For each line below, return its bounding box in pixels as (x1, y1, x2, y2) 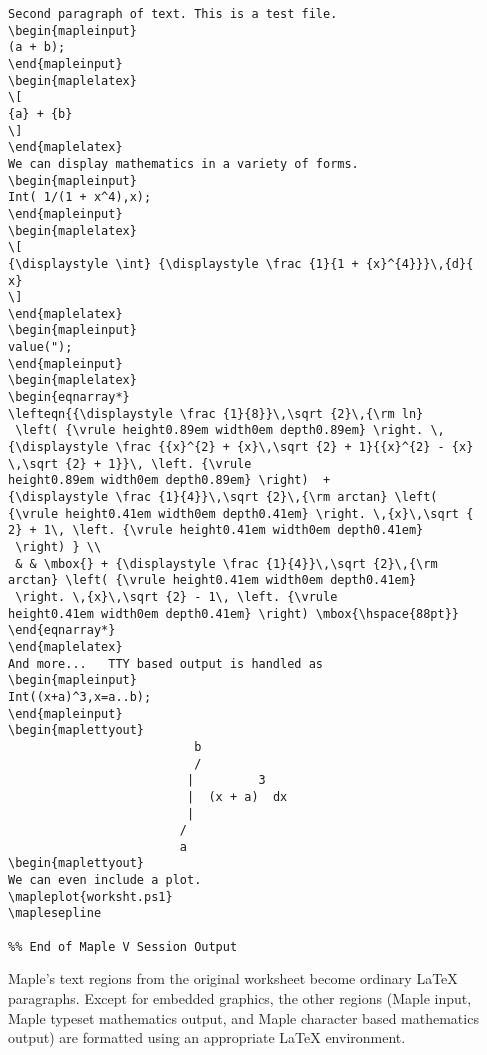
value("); (8, 340, 73, 355)
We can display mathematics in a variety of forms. (8, 156, 359, 171)
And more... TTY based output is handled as (8, 656, 323, 671)
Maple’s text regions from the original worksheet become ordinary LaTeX (8, 968, 458, 989)
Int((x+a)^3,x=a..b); (8, 689, 152, 704)
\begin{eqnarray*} (8, 390, 130, 405)
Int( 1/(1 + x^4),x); (8, 190, 152, 205)
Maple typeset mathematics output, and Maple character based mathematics (8, 1007, 479, 1028)
